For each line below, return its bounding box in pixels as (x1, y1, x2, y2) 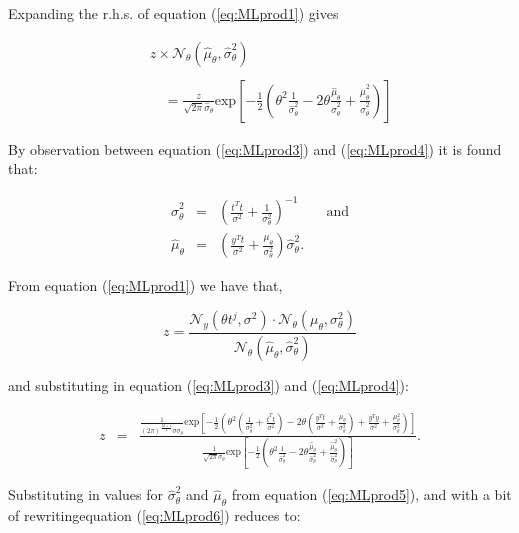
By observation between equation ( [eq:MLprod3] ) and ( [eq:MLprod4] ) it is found (8, 138, 502, 159)
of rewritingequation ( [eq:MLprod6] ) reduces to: (8, 505, 301, 526)
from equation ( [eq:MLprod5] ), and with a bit (231, 484, 512, 505)
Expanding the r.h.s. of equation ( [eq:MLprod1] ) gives (8, 3, 339, 23)
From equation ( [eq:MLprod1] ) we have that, (8, 275, 283, 296)
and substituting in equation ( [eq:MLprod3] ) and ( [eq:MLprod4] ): (8, 374, 409, 395)
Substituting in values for (8, 484, 164, 505)
